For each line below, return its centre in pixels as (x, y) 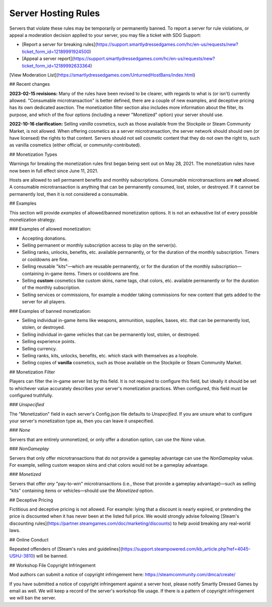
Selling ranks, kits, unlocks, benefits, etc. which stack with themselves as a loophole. (110, 355)
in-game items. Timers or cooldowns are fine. (92, 273)
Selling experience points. (49, 342)
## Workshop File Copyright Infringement (52, 565)
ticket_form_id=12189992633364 (56, 66)
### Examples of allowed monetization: (50, 229)
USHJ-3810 (21, 556)
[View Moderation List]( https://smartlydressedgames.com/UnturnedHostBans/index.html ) (102, 75)
